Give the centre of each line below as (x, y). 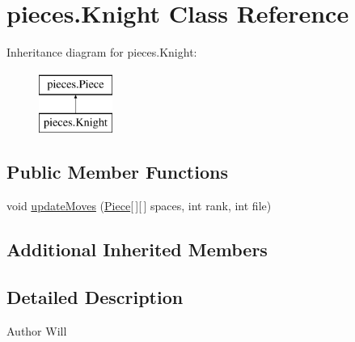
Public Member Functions (117, 172)
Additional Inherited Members (137, 249)
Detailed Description (95, 296)
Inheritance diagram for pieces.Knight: (102, 52)
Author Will (37, 330)
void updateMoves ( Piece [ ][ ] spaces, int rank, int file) (139, 206)
